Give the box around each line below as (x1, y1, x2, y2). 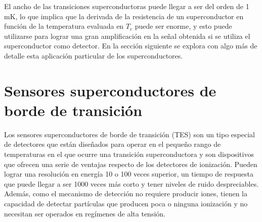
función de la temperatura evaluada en (4, 21, 124, 31)
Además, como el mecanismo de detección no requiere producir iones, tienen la (4, 188, 247, 199)
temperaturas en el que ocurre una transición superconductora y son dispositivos (4, 149, 254, 159)
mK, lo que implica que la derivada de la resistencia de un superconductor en (4, 11, 244, 21)
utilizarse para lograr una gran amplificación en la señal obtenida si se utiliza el (4, 30, 250, 41)
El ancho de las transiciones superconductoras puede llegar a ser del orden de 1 (4, 1, 249, 11)
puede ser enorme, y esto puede (135, 21, 232, 31)
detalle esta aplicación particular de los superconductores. (4, 50, 183, 61)
